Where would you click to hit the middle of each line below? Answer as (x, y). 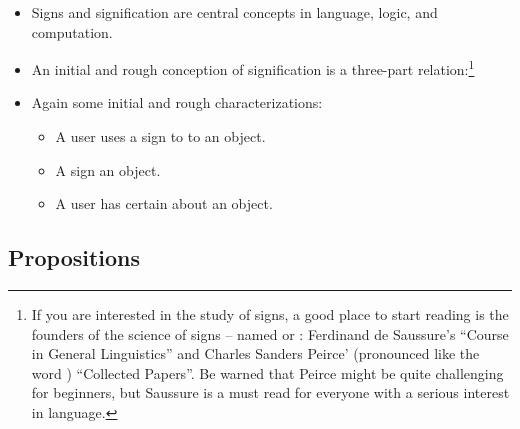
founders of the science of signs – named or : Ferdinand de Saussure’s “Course (270, 333)
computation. (72, 31)
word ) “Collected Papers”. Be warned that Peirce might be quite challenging (267, 372)
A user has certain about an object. (164, 203)
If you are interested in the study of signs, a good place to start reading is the (270, 314)
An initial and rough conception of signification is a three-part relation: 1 (253, 67)
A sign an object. (108, 169)
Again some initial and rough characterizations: (177, 102)
